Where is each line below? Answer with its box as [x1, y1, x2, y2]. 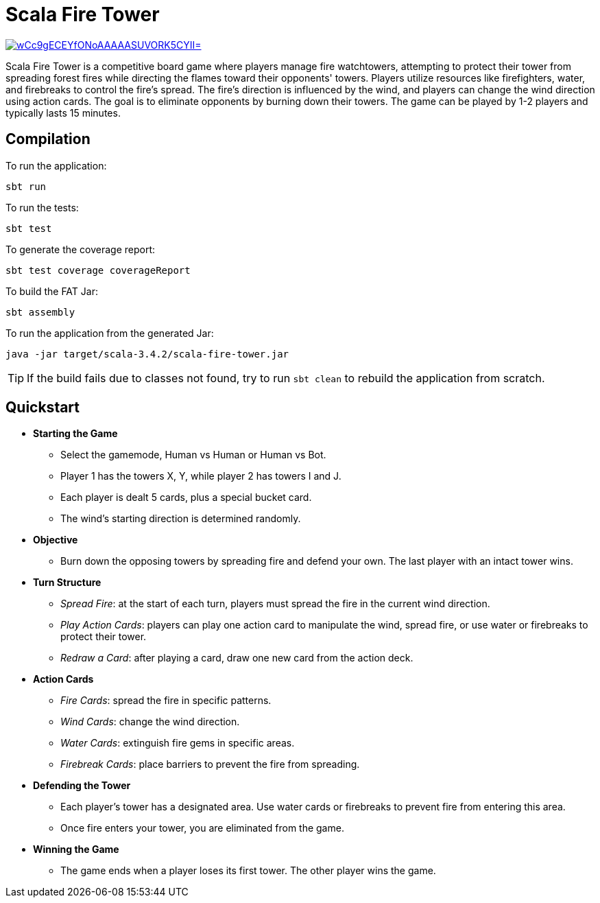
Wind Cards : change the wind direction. [60, 716, 240, 728]
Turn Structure [33, 576, 101, 589]
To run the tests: [5, 201, 79, 213]
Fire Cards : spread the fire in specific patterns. [60, 694, 272, 707]
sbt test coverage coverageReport [5, 264, 191, 276]
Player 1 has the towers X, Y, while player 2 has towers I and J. [60, 470, 341, 482]
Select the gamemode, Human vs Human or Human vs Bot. [60, 449, 326, 461]
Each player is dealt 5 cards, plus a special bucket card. [60, 491, 312, 504]
